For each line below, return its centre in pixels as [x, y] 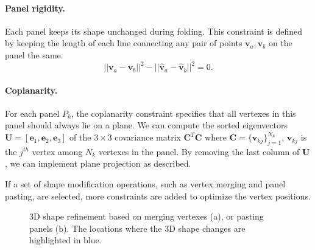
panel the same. [34, 54]
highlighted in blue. [65, 240]
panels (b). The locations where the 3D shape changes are [137, 228]
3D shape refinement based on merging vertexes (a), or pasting [147, 216]
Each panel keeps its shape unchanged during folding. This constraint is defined [154, 31]
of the [80, 137]
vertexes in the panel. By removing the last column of [199, 151]
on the [280, 43]
